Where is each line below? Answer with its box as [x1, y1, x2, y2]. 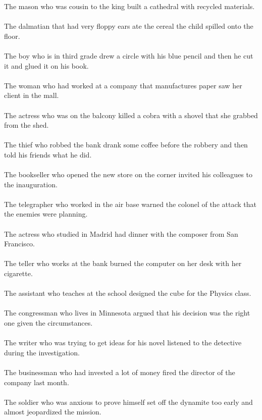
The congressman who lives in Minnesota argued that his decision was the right [4, 307, 250, 318]
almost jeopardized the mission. [4, 406, 101, 417]
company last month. [4, 377, 69, 387]
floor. [4, 30, 20, 41]
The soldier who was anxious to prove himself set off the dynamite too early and [4, 396, 253, 407]
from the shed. [4, 120, 49, 130]
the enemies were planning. [4, 208, 88, 219]
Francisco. [4, 238, 35, 249]
